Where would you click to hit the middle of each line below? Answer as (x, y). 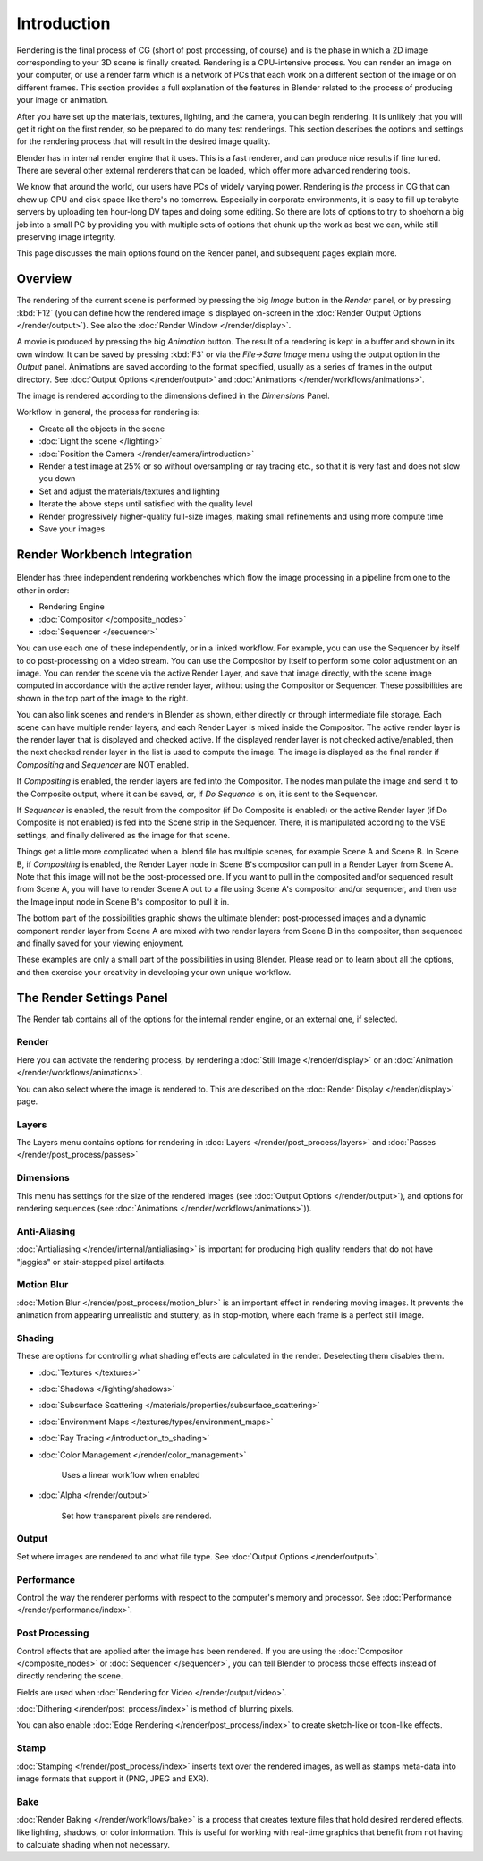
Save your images (72, 529)
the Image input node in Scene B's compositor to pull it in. (123, 901)
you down (57, 479)
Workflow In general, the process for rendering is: (108, 412)
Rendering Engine (72, 607)
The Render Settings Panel (92, 998)
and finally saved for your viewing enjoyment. (101, 943)
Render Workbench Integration (105, 554)
